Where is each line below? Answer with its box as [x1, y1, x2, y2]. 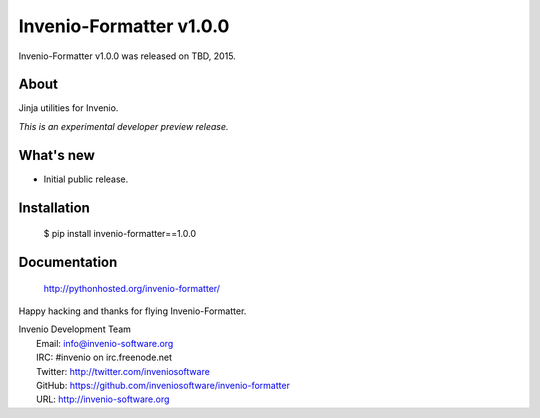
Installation [18, 199, 90, 216]
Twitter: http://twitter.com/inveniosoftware [36, 365, 210, 377]
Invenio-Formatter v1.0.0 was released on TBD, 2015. [18, 50, 237, 62]
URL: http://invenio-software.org [36, 393, 170, 405]
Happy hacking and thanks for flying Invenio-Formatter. [18, 305, 247, 317]
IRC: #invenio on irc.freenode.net [36, 351, 173, 364]
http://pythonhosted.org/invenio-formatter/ [43, 282, 220, 294]
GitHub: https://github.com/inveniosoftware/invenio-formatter [36, 379, 290, 391]
